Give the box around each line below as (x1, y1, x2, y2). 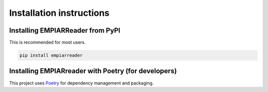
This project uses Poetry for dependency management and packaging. (9, 80, 154, 86)
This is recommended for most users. (9, 40, 86, 46)
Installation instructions (9, 7, 110, 18)
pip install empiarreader (19, 52, 83, 58)
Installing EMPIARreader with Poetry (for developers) (9, 67, 177, 75)
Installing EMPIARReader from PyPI (9, 26, 121, 35)
